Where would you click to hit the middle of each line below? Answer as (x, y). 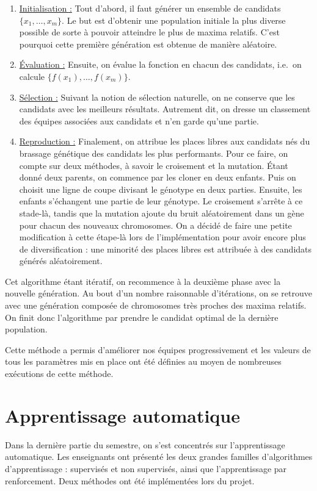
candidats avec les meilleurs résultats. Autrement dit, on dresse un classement (165, 109)
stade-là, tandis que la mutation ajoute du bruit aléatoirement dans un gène (162, 213)
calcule (32, 76)
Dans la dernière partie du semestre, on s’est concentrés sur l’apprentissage (145, 444)
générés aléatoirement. (61, 261)
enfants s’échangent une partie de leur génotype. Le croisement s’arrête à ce (161, 201)
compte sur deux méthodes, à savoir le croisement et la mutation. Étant (154, 165)
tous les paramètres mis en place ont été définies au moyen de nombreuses (143, 361)
